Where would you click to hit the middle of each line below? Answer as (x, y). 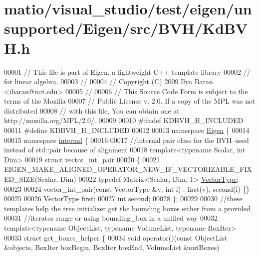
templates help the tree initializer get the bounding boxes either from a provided (127, 208)
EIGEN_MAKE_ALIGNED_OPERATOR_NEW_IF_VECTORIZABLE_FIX (128, 169)
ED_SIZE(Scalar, (31, 179)
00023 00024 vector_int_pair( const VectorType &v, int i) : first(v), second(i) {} (127, 189)
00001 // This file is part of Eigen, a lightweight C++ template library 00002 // (127, 71)
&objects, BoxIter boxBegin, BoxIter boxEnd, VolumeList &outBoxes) (112, 247)
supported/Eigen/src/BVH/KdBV (126, 28)
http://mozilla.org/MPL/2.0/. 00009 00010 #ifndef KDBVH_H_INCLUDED (124, 120)
